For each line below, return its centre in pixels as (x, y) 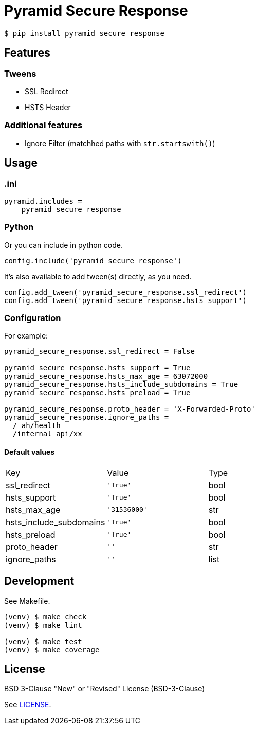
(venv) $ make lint (43, 625)
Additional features (43, 125)
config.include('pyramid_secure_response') (93, 261)
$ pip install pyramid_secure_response (84, 33)
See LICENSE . (28, 705)
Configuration (33, 318)
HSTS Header (48, 107)
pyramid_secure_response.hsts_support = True (97, 368)
